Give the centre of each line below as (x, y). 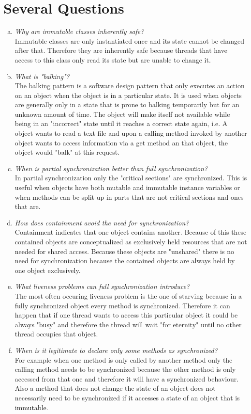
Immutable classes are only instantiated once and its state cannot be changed (129, 40)
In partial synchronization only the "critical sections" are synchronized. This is (131, 178)
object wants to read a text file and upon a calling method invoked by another (131, 133)
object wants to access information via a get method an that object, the (121, 142)
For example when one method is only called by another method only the (124, 359)
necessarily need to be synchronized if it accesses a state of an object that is (127, 397)
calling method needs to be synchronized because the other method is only (125, 369)
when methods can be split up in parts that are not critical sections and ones (129, 197)
